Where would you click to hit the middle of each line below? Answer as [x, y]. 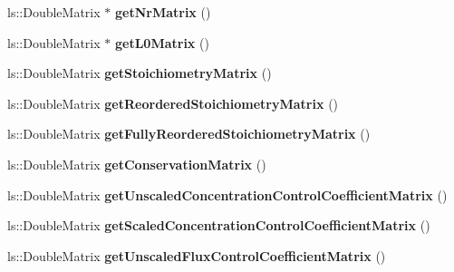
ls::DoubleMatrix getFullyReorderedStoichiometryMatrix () [189, 134]
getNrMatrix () [163, 12]
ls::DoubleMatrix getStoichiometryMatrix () [140, 73]
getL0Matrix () [162, 42]
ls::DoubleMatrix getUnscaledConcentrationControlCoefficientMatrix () [227, 194]
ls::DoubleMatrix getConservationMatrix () [137, 164]
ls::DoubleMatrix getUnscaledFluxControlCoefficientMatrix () [197, 255]
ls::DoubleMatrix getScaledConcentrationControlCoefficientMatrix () [219, 225]
